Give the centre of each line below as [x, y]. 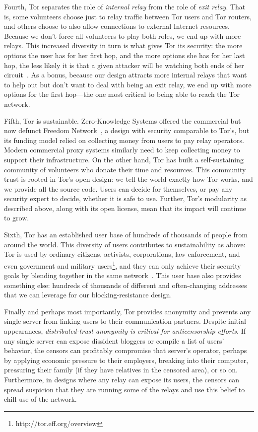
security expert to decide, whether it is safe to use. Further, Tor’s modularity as [125, 198]
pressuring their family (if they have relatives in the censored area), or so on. [121, 370]
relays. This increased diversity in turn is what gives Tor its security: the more [123, 45]
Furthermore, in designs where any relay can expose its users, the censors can [122, 380]
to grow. [17, 218]
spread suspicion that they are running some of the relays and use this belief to [125, 389]
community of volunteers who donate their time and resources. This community [125, 169]
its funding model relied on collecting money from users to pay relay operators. [124, 140]
